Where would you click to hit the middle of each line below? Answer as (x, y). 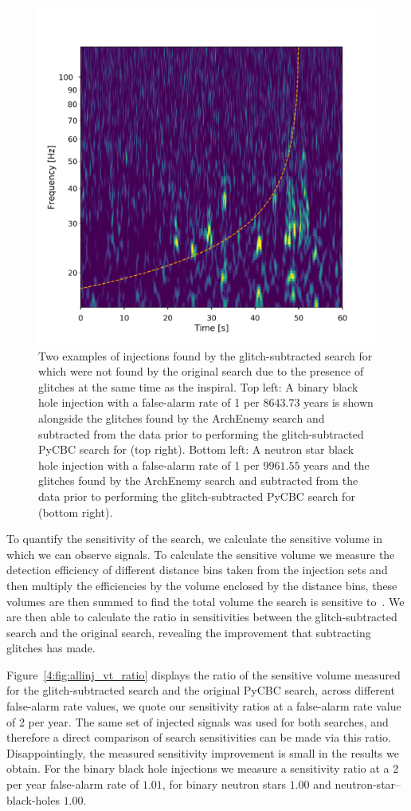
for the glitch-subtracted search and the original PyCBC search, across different (201, 690)
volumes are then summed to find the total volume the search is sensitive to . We (205, 601)
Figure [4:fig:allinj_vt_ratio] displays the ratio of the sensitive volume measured (204, 674)
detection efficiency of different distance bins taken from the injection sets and (197, 570)
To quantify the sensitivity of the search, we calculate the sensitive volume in (195, 539)
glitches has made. (51, 648)
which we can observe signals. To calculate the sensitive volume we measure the (201, 554)
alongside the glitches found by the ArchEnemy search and (182, 417)
